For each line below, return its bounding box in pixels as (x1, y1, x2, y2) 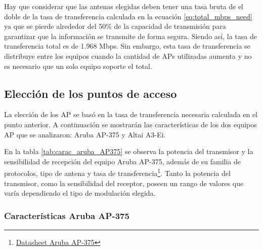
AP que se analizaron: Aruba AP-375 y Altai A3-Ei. (4, 129, 166, 139)
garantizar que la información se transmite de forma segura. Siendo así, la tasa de (4, 30, 257, 41)
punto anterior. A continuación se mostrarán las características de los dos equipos (4, 119, 257, 129)
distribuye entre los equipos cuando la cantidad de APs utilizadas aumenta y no (4, 50, 252, 61)
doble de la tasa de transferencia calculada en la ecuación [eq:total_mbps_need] (4, 11, 252, 21)
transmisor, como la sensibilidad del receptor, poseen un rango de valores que (4, 177, 244, 188)
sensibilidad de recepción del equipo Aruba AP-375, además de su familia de (4, 156, 241, 166)
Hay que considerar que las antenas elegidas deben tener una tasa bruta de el (4, 1, 244, 11)
